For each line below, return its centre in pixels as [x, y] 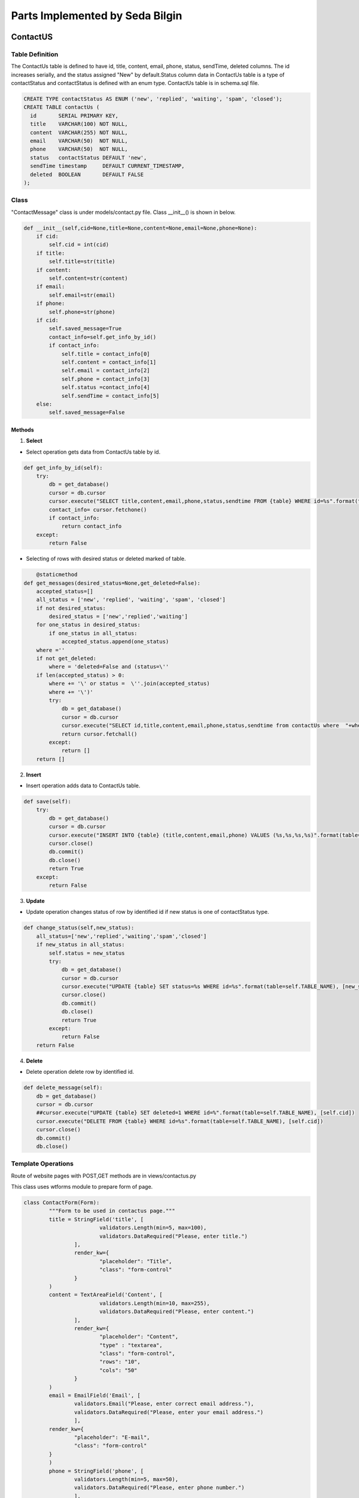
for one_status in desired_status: [88, 625]
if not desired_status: [71, 608]
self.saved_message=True [85, 329]
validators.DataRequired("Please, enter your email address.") [169, 1412]
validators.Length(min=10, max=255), [154, 1303]
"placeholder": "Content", [139, 1337]
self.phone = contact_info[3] [106, 379]
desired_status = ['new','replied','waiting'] [118, 617]
